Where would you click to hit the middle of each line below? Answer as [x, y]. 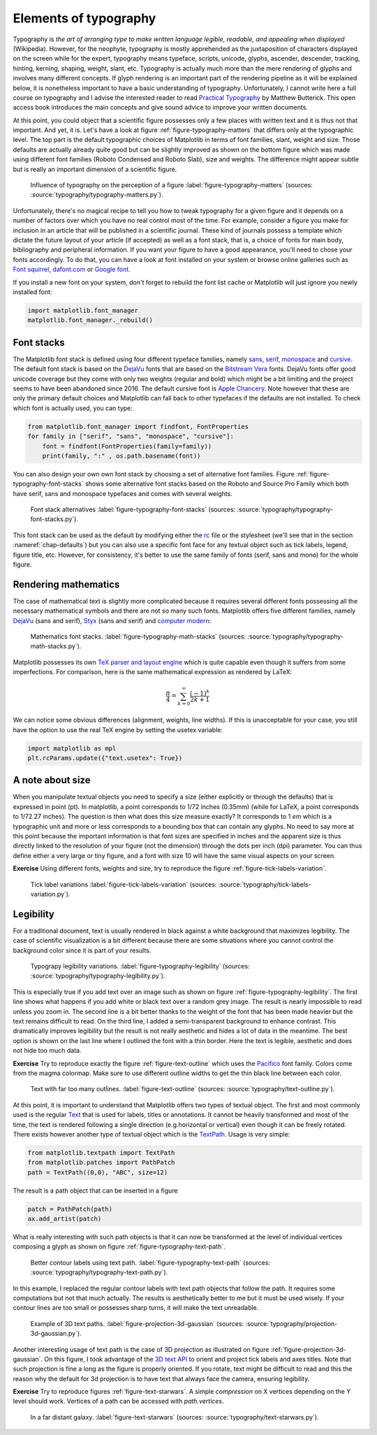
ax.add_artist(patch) [65, 1219]
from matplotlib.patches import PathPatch [101, 1163]
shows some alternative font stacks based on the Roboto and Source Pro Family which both [217, 484]
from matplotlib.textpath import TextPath [101, 1152]
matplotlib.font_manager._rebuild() [90, 320]
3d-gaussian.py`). [56, 1334]
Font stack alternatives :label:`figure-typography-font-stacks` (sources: [133, 509]
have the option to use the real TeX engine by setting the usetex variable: [118, 729]
